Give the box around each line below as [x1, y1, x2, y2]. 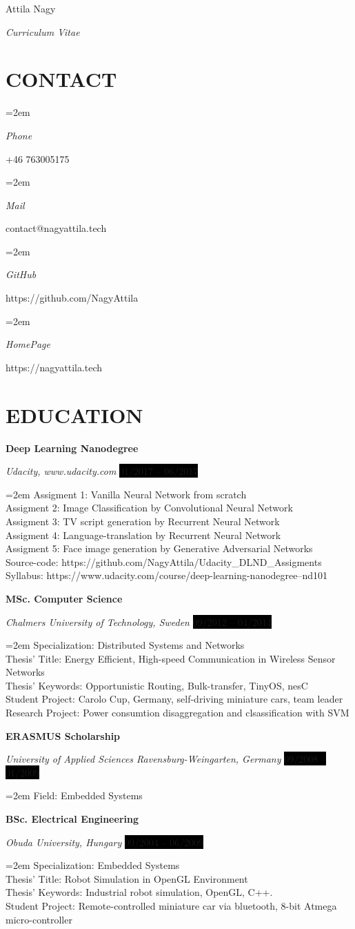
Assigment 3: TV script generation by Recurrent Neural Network [6, 514, 280, 528]
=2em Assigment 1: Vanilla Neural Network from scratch [6, 487, 247, 501]
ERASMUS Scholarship [6, 728, 121, 743]
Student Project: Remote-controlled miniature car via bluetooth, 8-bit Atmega [6, 899, 337, 912]
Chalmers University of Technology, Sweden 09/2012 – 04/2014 [6, 614, 272, 629]
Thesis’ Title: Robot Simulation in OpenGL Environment [6, 871, 248, 886]
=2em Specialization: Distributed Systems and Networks [6, 638, 245, 652]
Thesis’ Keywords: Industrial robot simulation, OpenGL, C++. [6, 885, 273, 899]
